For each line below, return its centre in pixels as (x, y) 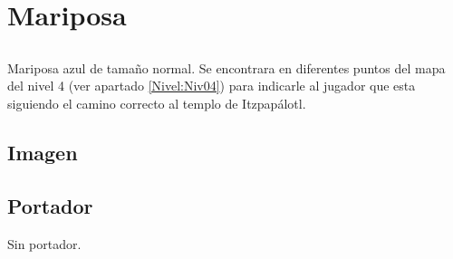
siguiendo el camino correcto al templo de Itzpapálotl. (157, 103)
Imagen (43, 152)
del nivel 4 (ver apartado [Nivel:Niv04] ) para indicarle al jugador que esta (212, 86)
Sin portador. (44, 243)
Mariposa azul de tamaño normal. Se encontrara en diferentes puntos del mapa (226, 67)
